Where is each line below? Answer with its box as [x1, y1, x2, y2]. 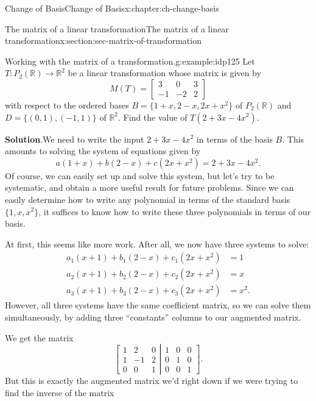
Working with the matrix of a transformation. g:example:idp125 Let [5, 54, 255, 67]
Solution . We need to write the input [5, 132, 144, 145]
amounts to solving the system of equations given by [5, 144, 201, 157]
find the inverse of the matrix [5, 386, 114, 399]
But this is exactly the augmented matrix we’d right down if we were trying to [5, 374, 298, 387]
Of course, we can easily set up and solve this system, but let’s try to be [5, 169, 275, 182]
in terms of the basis [196, 132, 273, 145]
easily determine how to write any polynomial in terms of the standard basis [5, 193, 290, 205]
